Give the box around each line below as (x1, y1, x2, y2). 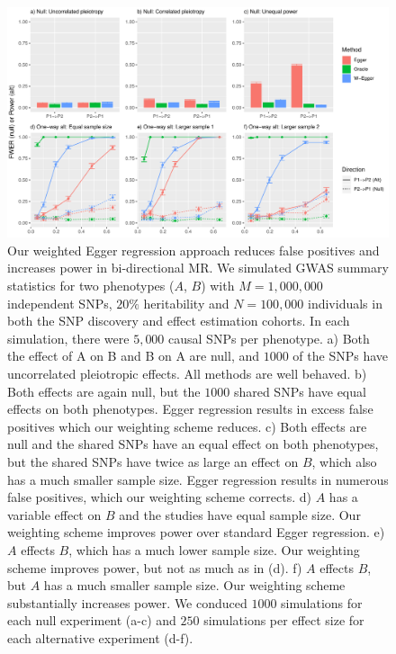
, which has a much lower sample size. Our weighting (68, 540, 360, 559)
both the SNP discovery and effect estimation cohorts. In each (7, 311, 350, 330)
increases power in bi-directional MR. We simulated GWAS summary (7, 258, 389, 277)
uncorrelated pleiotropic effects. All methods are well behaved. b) (7, 364, 367, 383)
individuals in (308, 293, 382, 312)
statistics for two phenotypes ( (7, 276, 175, 295)
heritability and (143, 293, 229, 312)
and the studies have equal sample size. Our (119, 505, 361, 524)
